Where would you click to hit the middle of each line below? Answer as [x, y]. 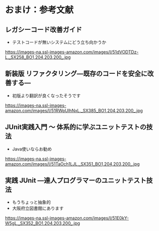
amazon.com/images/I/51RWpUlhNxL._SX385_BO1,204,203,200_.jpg [74, 110]
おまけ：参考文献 [40, 10]
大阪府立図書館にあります [38, 209]
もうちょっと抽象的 [31, 202]
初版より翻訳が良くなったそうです [46, 95]
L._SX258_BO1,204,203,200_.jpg [38, 57]
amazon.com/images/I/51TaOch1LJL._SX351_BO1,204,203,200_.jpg [72, 164]
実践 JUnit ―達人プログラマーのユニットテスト [76, 180]
